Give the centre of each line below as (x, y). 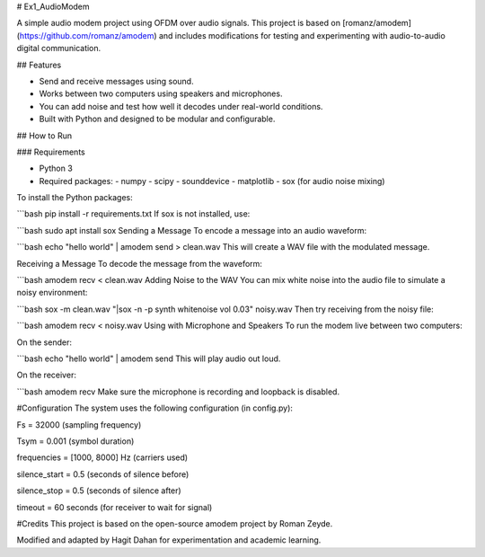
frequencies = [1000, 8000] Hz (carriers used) (102, 457)
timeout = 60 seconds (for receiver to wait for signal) (115, 507)
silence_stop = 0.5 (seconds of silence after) (99, 491)
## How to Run (44, 136)
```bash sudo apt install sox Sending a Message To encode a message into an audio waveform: (192, 230)
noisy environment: (52, 293)
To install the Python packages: (75, 198)
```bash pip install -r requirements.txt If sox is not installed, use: (133, 214)
